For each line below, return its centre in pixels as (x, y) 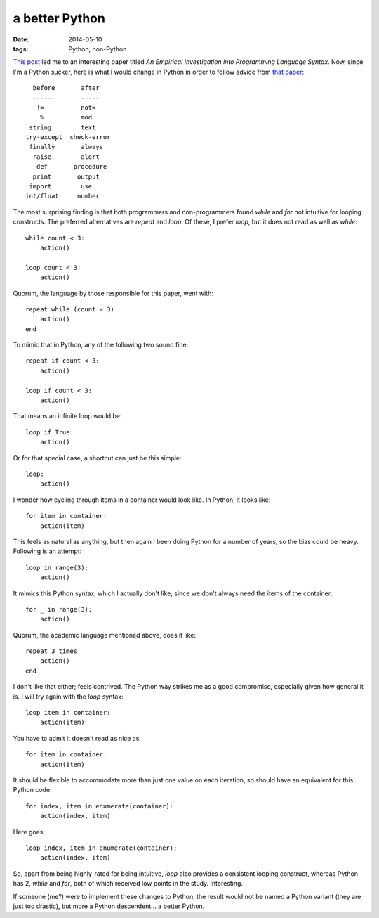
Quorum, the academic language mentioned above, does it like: (105, 635)
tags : (21, 49)
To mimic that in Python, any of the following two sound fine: (101, 345)
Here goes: (29, 832)
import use (61, 187)
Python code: (32, 790)
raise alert (66, 157)
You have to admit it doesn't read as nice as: (77, 738)
